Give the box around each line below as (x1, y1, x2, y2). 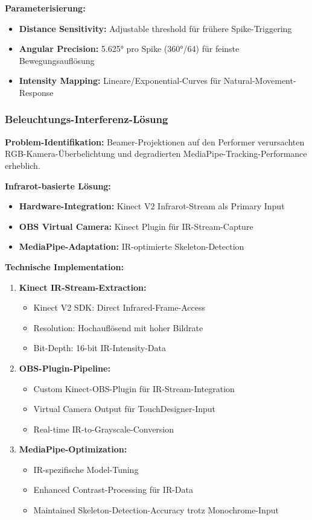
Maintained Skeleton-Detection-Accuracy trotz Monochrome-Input (33, 504, 279, 516)
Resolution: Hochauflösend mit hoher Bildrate (33, 321, 203, 334)
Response (19, 86, 54, 98)
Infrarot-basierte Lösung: (5, 179, 111, 192)
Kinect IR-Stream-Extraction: (19, 281, 147, 293)
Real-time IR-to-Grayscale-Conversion (33, 422, 174, 435)
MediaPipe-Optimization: (19, 443, 127, 455)
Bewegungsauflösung (19, 54, 95, 66)
